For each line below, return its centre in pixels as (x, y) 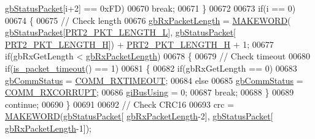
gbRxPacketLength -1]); (48, 128)
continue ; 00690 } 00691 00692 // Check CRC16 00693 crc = (120, 104)
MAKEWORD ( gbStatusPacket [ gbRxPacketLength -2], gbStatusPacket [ (139, 116)
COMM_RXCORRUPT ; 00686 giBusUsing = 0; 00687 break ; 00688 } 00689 (150, 92)
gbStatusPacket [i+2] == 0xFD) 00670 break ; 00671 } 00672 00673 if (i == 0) (150, 8)
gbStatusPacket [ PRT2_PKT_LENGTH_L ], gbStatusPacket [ (120, 32)
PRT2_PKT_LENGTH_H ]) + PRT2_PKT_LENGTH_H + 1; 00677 (139, 44)
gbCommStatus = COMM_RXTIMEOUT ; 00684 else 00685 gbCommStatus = (154, 80)
